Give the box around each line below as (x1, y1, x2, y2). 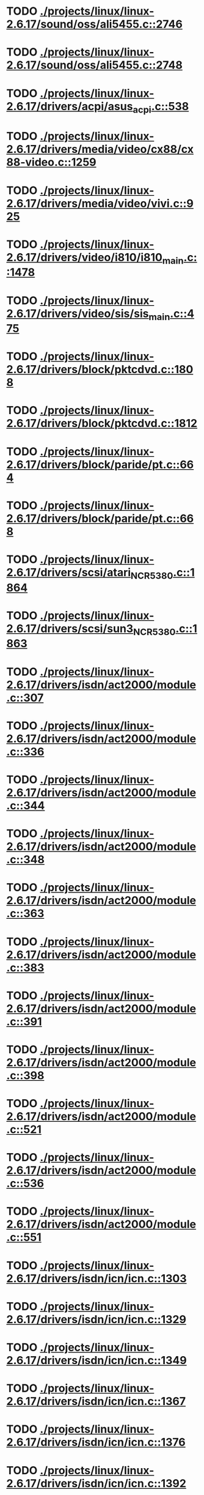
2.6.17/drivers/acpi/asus (6, 99, 133, 113)
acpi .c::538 (133, 99, 189, 116)
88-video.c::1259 (6, 155, 97, 169)
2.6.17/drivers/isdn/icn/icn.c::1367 (6, 1395, 186, 1408)
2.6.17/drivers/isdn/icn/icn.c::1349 (6, 1354, 188, 1368)
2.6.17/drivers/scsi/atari (6, 566, 131, 579)
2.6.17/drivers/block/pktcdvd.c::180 (6, 363, 194, 377)
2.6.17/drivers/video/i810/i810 (6, 250, 163, 264)
